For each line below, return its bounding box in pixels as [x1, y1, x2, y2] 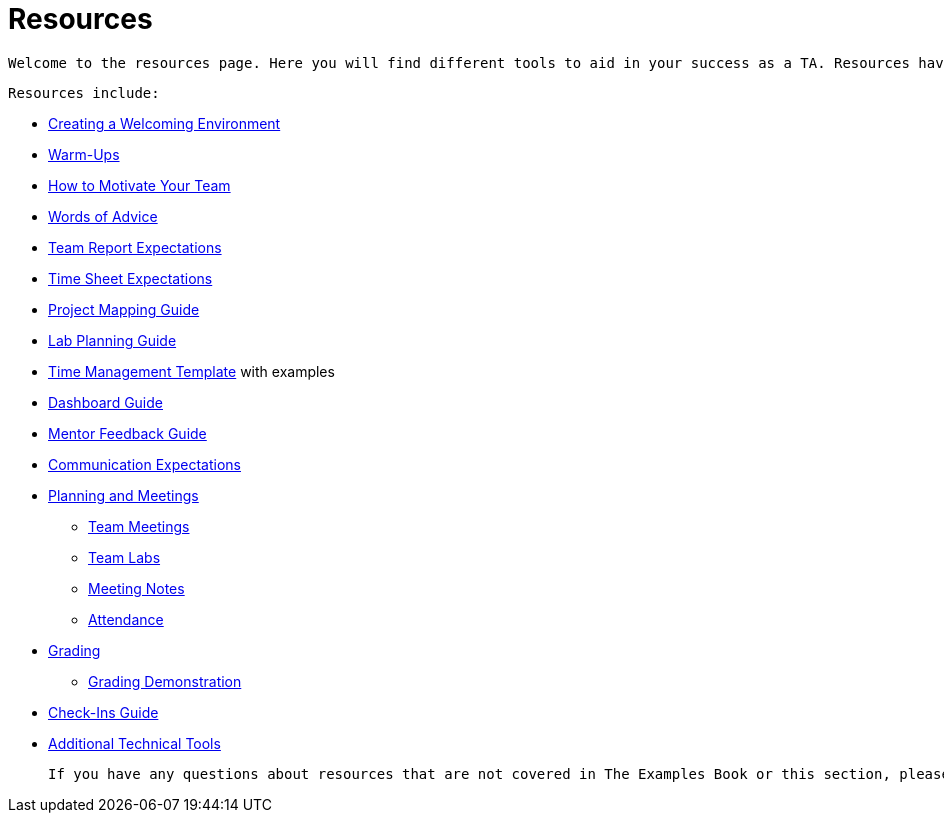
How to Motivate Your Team [48, 176, 231, 194]
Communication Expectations [48, 455, 241, 473]
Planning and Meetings [48, 486, 199, 504]
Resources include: [8, 84, 160, 101]
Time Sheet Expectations [48, 269, 213, 287]
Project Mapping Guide [48, 300, 200, 318]
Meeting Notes [88, 579, 185, 597]
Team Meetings [88, 517, 190, 535]
